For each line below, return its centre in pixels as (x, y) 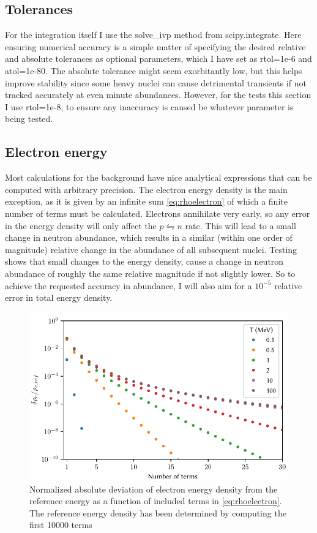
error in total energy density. (59, 297)
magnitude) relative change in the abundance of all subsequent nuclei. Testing (151, 249)
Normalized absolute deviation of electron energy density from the (154, 489)
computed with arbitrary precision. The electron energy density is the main (146, 189)
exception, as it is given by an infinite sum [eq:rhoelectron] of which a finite (146, 201)
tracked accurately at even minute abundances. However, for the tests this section (158, 95)
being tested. (29, 119)
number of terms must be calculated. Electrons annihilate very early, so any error (158, 213)
